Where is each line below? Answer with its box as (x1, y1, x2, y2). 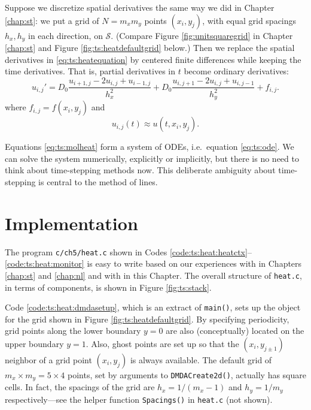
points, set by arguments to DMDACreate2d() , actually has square (68, 368, 306, 381)
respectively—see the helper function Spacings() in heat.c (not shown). (5, 393, 273, 405)
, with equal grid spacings (202, 14, 297, 26)
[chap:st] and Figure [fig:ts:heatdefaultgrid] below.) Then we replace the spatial (5, 41, 295, 54)
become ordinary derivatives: (184, 65, 289, 77)
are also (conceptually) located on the (166, 324, 304, 337)
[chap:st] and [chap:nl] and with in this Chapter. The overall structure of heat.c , (5, 269, 302, 281)
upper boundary (5, 337, 64, 349)
